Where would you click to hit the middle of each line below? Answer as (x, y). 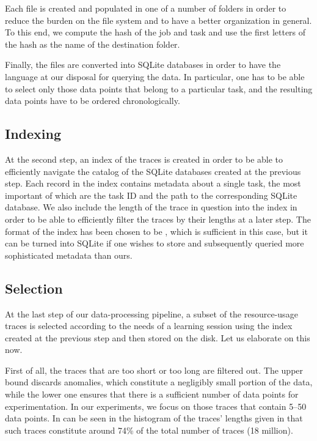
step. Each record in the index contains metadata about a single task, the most (153, 183)
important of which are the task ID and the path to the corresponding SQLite (151, 195)
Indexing (33, 134)
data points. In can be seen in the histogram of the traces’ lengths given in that (154, 418)
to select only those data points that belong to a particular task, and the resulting (159, 88)
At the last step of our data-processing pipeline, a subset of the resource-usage (151, 313)
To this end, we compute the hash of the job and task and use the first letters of (155, 32)
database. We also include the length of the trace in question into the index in (151, 207)
